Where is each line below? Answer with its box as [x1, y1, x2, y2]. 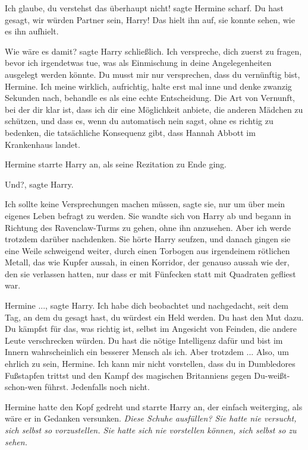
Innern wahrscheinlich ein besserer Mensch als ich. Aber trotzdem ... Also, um [5, 346, 289, 358]
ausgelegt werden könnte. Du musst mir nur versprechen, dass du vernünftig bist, [5, 68, 300, 80]
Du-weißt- [254, 369, 290, 381]
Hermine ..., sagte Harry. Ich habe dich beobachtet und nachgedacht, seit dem [5, 299, 289, 312]
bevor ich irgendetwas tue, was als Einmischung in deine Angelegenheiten [5, 56, 272, 69]
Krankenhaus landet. [5, 138, 80, 150]
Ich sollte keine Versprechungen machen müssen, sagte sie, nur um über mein [5, 198, 285, 210]
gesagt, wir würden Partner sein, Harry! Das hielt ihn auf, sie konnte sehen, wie [5, 13, 295, 26]
